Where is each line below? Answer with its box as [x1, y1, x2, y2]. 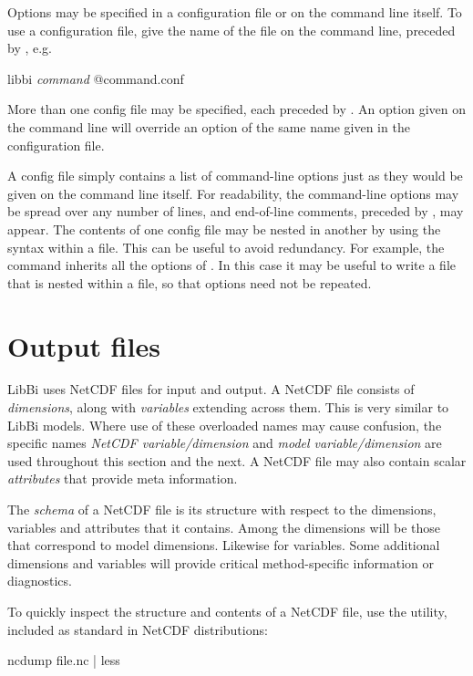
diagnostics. [7, 571, 72, 590]
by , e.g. [7, 38, 52, 57]
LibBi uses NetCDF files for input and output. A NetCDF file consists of [7, 380, 415, 399]
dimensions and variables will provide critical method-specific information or [7, 553, 434, 572]
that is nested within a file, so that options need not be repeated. [7, 273, 372, 292]
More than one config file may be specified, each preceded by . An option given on [7, 99, 466, 119]
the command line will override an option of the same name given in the [7, 117, 410, 136]
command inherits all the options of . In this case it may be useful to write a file [7, 255, 456, 275]
